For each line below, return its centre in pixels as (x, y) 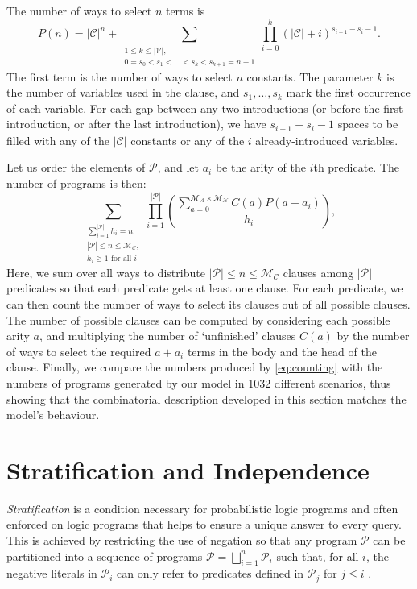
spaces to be (368, 124)
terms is (185, 10)
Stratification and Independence (188, 469)
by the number (373, 336)
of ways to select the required (79, 351)
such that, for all (318, 556)
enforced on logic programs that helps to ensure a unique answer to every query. (204, 524)
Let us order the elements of (76, 167)
